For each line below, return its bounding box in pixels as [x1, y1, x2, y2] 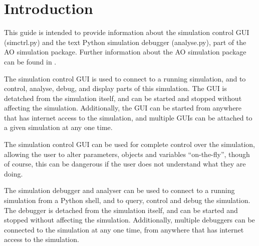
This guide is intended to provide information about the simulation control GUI [4, 27, 249, 37]
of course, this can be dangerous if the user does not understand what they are [4, 158, 246, 169]
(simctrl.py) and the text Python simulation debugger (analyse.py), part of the [4, 36, 246, 47]
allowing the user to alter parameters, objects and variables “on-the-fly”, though [4, 148, 250, 159]
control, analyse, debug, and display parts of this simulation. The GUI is [4, 83, 227, 93]
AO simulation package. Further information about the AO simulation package [4, 46, 246, 57]
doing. [4, 168, 23, 178]
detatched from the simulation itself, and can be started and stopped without [4, 92, 242, 103]
